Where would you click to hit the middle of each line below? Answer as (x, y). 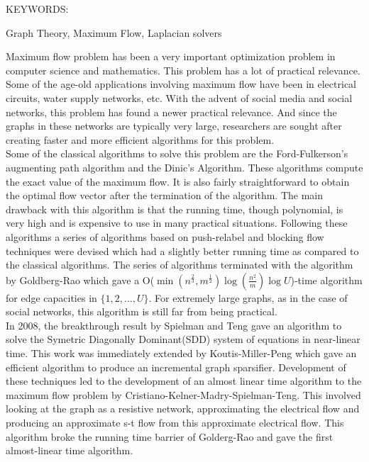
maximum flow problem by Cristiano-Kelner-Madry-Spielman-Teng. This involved (183, 394)
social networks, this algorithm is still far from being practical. (142, 311)
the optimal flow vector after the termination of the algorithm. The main (164, 195)
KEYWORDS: (37, 9)
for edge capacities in (51, 297)
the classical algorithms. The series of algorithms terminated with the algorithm (180, 265)
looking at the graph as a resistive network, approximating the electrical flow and (183, 409)
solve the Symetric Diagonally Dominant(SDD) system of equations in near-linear (183, 339)
